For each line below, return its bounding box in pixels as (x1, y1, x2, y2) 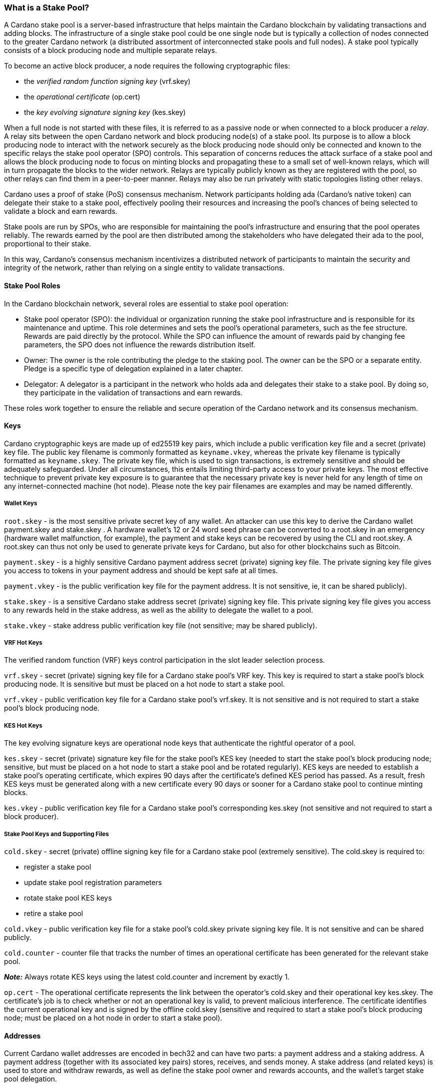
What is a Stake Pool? (4, 2, 89, 12)
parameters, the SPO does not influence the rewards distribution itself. (24, 340, 256, 349)
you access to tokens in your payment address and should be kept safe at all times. (4, 566, 278, 575)
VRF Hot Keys (4, 639, 42, 646)
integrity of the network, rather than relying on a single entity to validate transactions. (4, 263, 285, 272)
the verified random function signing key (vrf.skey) (24, 77, 191, 86)
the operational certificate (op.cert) (24, 92, 140, 101)
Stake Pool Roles (4, 281, 60, 290)
